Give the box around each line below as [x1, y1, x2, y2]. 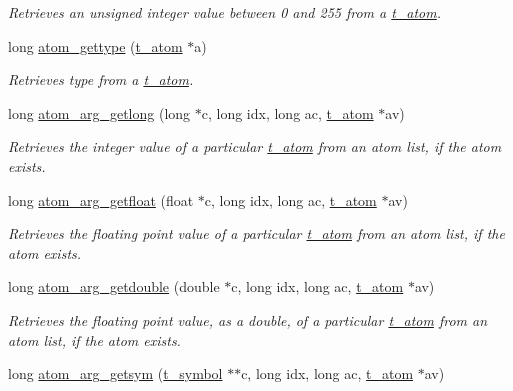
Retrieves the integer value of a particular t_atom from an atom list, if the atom [8, 136, 502, 157]
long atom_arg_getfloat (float [8, 189, 194, 210]
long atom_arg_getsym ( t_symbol [8, 363, 223, 384]
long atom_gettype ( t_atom [8, 35, 183, 56]
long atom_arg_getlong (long [8, 102, 191, 123]
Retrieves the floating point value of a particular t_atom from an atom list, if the [8, 223, 505, 244]
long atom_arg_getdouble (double [8, 276, 220, 297]
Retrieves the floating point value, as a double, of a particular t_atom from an [8, 309, 488, 330]
